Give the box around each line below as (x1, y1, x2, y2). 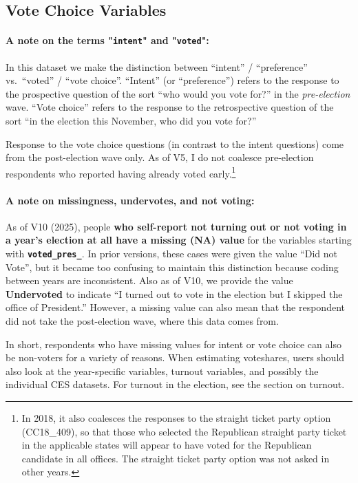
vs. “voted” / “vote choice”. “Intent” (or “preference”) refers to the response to (6, 73, 339, 87)
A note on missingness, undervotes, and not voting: (6, 193, 255, 207)
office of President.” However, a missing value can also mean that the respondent (6, 300, 345, 314)
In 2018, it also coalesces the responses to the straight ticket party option (21, 411, 331, 425)
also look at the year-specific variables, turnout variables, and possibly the (6, 363, 319, 378)
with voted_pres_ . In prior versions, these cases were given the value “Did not (6, 246, 337, 261)
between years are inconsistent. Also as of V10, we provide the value (6, 273, 293, 288)
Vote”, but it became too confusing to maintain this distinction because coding (6, 259, 339, 274)
